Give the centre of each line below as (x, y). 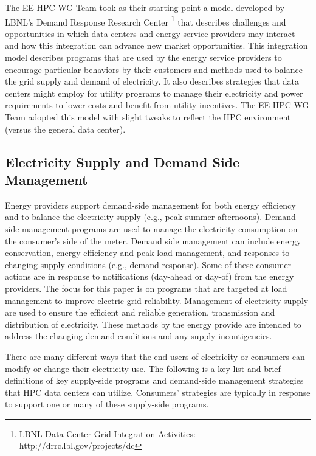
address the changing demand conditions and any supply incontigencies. (139, 336)
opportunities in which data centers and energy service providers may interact (150, 33)
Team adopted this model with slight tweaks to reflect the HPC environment (148, 117)
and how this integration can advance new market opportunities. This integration (156, 45)
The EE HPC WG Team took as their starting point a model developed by (145, 7)
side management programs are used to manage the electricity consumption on (151, 228)
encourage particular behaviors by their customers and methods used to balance (154, 69)
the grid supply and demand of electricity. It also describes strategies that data (152, 81)
